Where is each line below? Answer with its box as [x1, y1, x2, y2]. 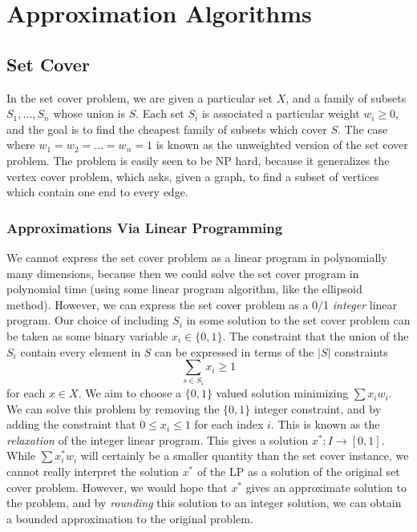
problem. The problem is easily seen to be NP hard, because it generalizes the [6, 151, 390, 168]
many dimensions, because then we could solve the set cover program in [6, 264, 359, 281]
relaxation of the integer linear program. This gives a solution [6, 431, 309, 448]
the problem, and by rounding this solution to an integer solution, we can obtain [6, 494, 402, 511]
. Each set [136, 105, 184, 122]
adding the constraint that [6, 416, 136, 433]
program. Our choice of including [6, 312, 169, 328]
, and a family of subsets [285, 89, 407, 106]
